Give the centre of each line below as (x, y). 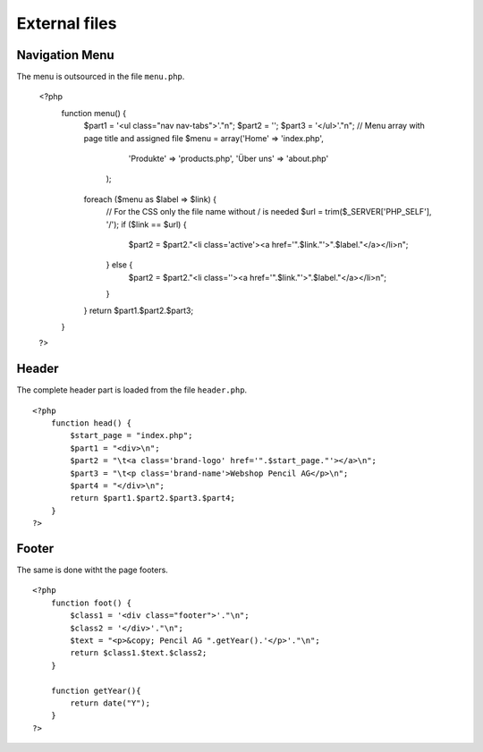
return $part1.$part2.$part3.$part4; (153, 498)
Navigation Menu (66, 55)
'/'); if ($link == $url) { (146, 224)
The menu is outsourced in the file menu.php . (101, 77)
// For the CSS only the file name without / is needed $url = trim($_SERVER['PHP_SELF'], (269, 212)
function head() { (91, 423)
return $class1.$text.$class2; (139, 653)
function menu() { (94, 113)
